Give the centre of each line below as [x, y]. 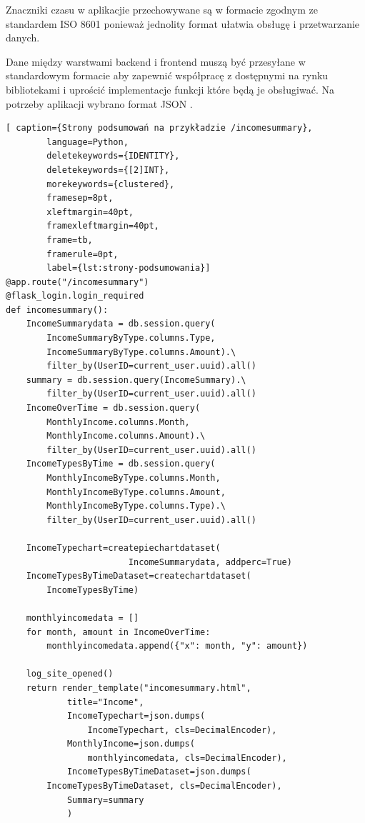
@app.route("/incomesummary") [77, 282]
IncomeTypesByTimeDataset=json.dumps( [159, 772]
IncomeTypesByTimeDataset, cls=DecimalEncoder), [164, 786]
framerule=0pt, [82, 254]
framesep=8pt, [80, 198]
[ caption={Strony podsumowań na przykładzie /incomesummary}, [159, 128]
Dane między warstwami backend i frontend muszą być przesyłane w [156, 61]
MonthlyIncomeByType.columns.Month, [134, 478]
